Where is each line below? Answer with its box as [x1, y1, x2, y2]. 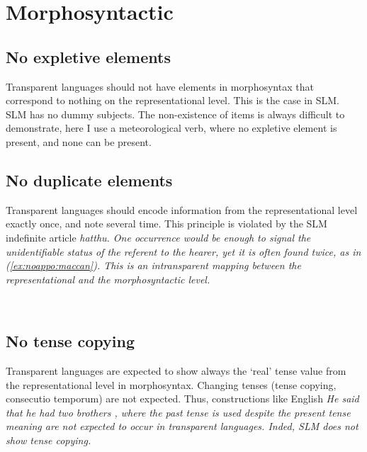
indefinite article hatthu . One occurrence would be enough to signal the [6, 230, 311, 244]
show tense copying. [6, 433, 91, 448]
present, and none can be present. [6, 134, 152, 149]
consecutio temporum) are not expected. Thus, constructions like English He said [6, 391, 359, 406]
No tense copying [6, 330, 135, 352]
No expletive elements [6, 45, 171, 67]
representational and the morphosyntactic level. [6, 271, 210, 286]
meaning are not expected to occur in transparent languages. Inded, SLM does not [6, 419, 358, 434]
